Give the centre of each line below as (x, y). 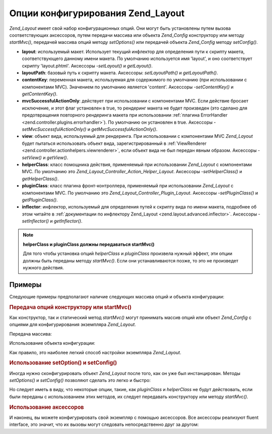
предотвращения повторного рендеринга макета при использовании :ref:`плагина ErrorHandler (125, 115)
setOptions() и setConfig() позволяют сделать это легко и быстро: (80, 380)
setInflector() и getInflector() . (52, 221)
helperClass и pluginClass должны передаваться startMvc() (89, 244)
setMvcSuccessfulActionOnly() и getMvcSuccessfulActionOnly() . (90, 129)
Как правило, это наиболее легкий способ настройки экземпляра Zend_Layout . (95, 352)
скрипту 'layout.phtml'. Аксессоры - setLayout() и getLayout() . (87, 66)
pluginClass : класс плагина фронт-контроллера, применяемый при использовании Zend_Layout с (128, 186)
